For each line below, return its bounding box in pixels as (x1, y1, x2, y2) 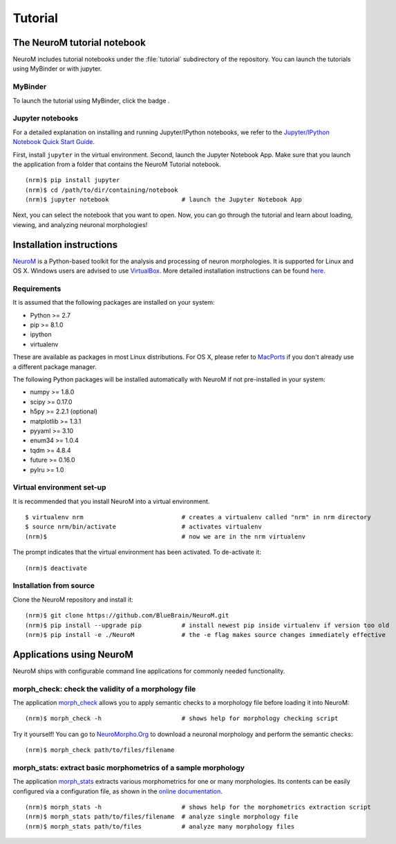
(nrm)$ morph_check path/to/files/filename (25, 746, 175, 754)
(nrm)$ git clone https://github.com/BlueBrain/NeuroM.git (25, 611, 229, 620)
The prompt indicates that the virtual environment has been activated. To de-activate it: (12, 548, 262, 557)
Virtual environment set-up (12, 483, 106, 492)
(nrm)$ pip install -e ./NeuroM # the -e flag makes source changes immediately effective (25, 631, 386, 638)
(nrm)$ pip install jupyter (25, 177, 120, 184)
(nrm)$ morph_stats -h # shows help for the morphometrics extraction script (25, 803, 371, 811)
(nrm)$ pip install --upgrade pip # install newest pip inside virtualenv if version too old (25, 621, 390, 629)
